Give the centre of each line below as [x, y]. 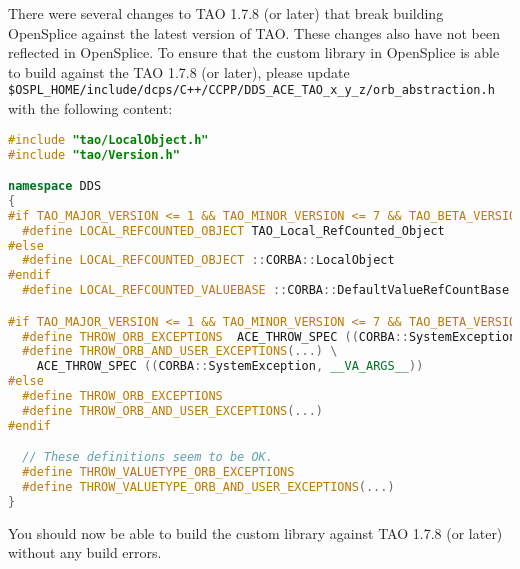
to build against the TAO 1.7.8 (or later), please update [179, 71]
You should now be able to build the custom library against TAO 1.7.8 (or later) [255, 532]
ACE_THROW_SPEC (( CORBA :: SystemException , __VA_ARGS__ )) [230, 366]
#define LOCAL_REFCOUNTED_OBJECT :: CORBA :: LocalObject [208, 260]
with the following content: [90, 108]
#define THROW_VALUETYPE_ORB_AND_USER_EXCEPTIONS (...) [208, 487]
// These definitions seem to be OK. [147, 457]
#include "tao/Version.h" [94, 154]
